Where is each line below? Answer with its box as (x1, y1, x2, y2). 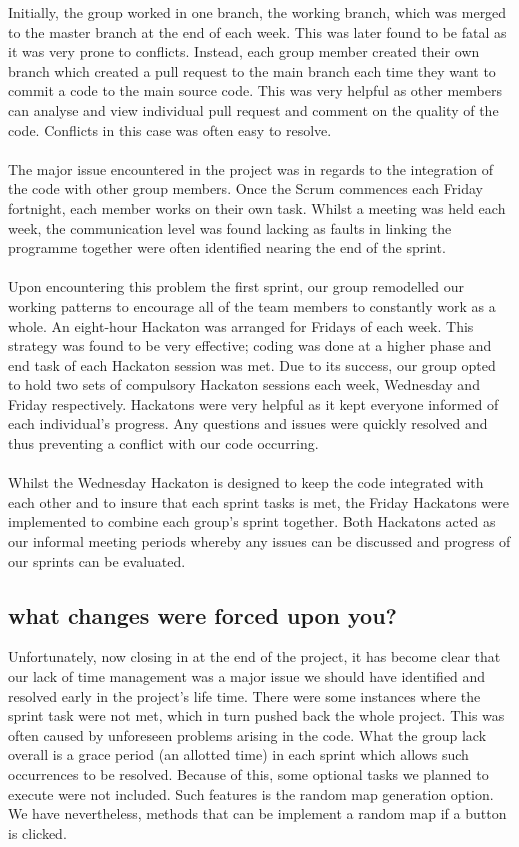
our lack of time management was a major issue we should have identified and (8, 666, 486, 687)
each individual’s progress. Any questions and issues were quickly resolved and (8, 413, 488, 434)
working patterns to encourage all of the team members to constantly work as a (8, 295, 496, 316)
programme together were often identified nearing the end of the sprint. (8, 237, 446, 258)
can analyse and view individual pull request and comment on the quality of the (8, 99, 499, 120)
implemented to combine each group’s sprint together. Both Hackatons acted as (8, 511, 496, 532)
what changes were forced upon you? (8, 599, 397, 630)
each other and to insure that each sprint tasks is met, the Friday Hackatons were (8, 491, 509, 512)
